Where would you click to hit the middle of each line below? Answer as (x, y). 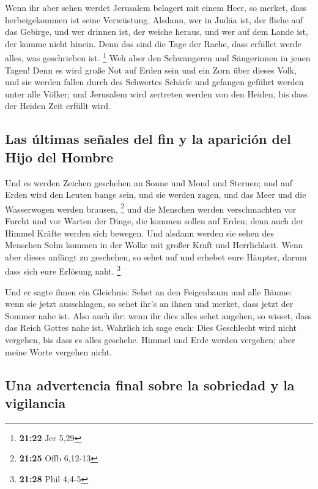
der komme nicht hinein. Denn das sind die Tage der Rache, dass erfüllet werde (153, 43)
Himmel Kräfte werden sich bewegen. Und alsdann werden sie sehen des (139, 233)
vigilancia (35, 403)
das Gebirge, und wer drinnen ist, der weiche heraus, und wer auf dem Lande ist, (157, 32)
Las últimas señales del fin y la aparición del (148, 139)
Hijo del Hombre (59, 157)
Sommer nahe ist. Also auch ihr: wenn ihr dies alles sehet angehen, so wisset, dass (158, 315)
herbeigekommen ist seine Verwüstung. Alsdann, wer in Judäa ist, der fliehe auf (154, 19)
